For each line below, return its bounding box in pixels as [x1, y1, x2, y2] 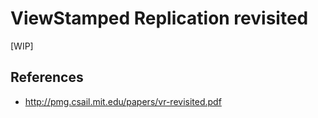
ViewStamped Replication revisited [10, 7, 309, 30]
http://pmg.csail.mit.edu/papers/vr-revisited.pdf [24, 95, 222, 107]
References [10, 69, 84, 86]
